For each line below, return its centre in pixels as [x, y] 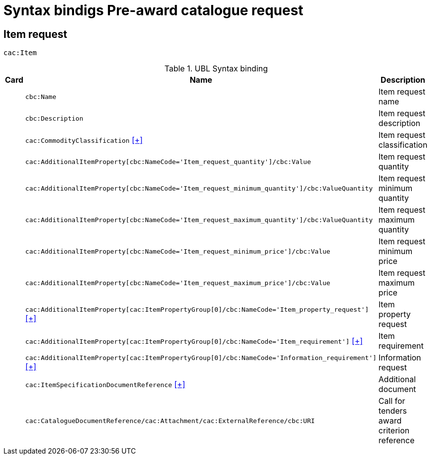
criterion [394, 431]
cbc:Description [54, 118]
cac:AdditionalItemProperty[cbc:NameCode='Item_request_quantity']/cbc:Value [168, 162]
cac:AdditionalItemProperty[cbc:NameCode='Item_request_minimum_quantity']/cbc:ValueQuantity [199, 188]
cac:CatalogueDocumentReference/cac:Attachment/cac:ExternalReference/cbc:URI [170, 421]
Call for [392, 401]
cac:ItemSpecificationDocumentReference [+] [105, 384]
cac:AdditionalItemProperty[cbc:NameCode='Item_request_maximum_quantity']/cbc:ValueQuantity [199, 220]
